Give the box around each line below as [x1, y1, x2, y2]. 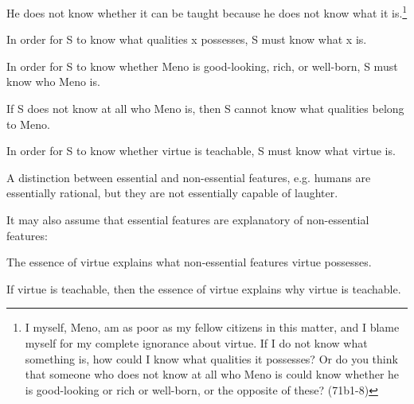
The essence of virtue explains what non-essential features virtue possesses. [6, 254, 372, 270]
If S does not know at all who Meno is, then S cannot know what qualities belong [6, 100, 404, 117]
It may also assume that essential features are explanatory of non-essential [6, 212, 369, 227]
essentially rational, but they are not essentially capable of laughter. [6, 185, 338, 201]
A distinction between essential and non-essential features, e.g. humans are [6, 169, 371, 185]
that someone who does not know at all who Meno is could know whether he [25, 366, 400, 383]
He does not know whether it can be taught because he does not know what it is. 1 [6, 2, 408, 21]
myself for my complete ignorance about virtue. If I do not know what [25, 334, 368, 351]
